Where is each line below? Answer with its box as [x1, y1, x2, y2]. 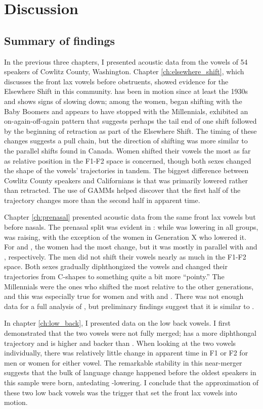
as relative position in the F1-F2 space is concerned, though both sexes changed [4, 155, 251, 166]
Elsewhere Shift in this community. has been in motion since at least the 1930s [4, 86, 248, 96]
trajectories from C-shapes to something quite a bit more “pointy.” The [4, 271, 225, 282]
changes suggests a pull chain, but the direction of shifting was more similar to [4, 135, 248, 146]
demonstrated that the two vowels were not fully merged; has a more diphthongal [4, 328, 256, 338]
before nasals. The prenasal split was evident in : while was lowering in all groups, [4, 222, 258, 232]
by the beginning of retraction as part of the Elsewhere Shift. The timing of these [4, 125, 257, 136]
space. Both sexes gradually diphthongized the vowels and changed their [4, 261, 228, 272]
